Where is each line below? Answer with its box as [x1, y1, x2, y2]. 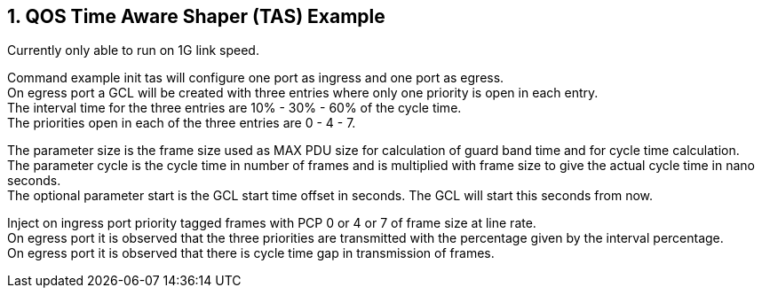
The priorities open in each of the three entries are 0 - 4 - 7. [7, 115, 356, 131]
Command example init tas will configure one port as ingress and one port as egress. [7, 70, 504, 86]
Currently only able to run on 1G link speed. [7, 43, 259, 58]
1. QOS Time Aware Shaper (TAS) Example [7, 5, 385, 27]
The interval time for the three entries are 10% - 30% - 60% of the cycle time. [7, 100, 462, 116]
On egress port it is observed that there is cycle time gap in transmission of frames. [7, 245, 495, 261]
